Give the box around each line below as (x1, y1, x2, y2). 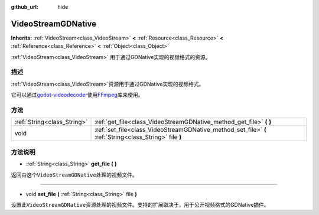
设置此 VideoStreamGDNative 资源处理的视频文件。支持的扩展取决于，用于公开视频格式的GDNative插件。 (11, 201, 269, 209)
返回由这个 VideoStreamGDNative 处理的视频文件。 (11, 171, 138, 178)
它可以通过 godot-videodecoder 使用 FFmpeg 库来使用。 (11, 92, 144, 99)
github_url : (11, 4, 38, 10)
